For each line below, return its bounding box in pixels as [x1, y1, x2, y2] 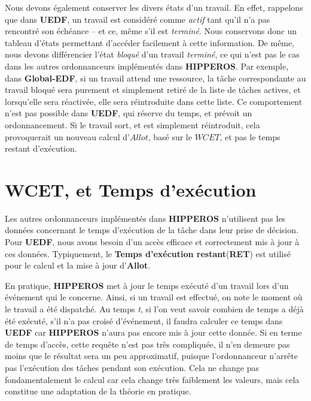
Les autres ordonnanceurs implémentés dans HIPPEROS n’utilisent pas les [5, 212, 286, 224]
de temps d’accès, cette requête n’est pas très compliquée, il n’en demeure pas [5, 337, 290, 350]
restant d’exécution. [5, 142, 77, 155]
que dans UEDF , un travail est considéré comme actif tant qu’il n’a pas [5, 13, 270, 25]
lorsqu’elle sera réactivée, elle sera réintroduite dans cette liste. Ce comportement [5, 95, 303, 107]
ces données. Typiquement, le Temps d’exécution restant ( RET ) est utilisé [5, 247, 291, 260]
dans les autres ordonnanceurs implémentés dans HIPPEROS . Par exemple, [5, 59, 289, 72]
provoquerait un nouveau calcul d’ [5, 130, 130, 143]
